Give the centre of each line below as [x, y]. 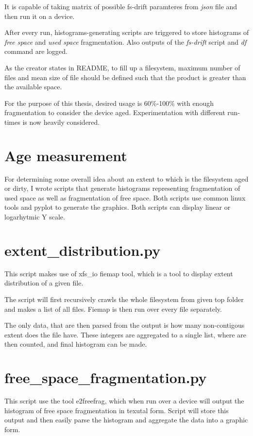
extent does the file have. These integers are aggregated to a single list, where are [125, 334]
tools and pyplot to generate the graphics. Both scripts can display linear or [118, 207]
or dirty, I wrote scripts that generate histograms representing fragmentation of [122, 188]
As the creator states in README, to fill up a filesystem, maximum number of [122, 67]
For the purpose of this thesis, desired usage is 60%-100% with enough [109, 103]
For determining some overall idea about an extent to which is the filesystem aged [126, 178]
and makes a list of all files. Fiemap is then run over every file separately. [113, 309]
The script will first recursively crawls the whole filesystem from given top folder [124, 299]
